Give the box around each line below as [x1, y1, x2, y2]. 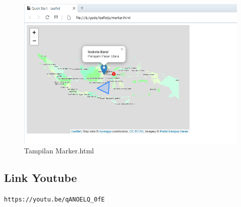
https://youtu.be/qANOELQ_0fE [4, 196, 105, 203]
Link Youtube [4, 170, 77, 185]
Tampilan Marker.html [24, 145, 94, 156]
